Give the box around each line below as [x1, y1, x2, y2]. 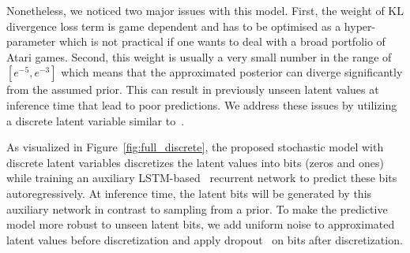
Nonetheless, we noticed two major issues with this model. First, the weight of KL [6, 2, 404, 18]
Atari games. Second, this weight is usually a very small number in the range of [6, 48, 392, 65]
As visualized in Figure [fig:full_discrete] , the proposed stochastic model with [6, 139, 384, 155]
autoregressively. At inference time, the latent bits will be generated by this [6, 184, 372, 201]
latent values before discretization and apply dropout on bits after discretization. [6, 231, 403, 247]
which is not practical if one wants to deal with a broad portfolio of [58, 33, 386, 50]
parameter [6, 33, 56, 50]
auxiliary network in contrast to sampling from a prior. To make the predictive [6, 200, 388, 217]
